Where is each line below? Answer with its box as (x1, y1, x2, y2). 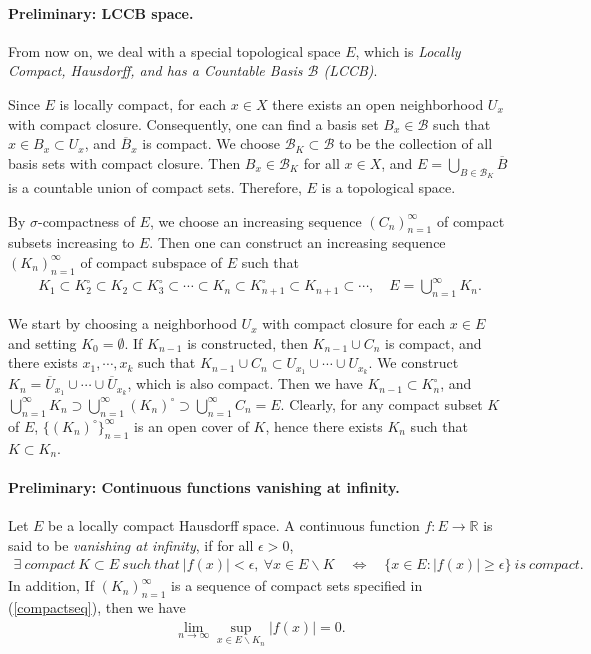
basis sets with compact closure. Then (8, 152, 241, 173)
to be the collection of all (338, 133, 493, 154)
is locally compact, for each (59, 93, 227, 114)
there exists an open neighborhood (272, 93, 484, 114)
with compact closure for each (262, 313, 446, 334)
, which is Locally (355, 40, 461, 61)
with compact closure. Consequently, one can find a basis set (8, 113, 379, 134)
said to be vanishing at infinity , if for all (8, 534, 254, 555)
